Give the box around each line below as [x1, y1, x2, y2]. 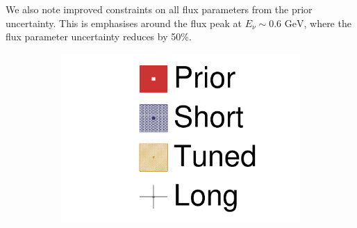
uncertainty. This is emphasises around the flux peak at [6, 15, 242, 30]
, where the [304, 15, 351, 30]
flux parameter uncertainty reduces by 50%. [6, 29, 192, 44]
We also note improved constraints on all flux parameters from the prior [6, 2, 313, 16]
